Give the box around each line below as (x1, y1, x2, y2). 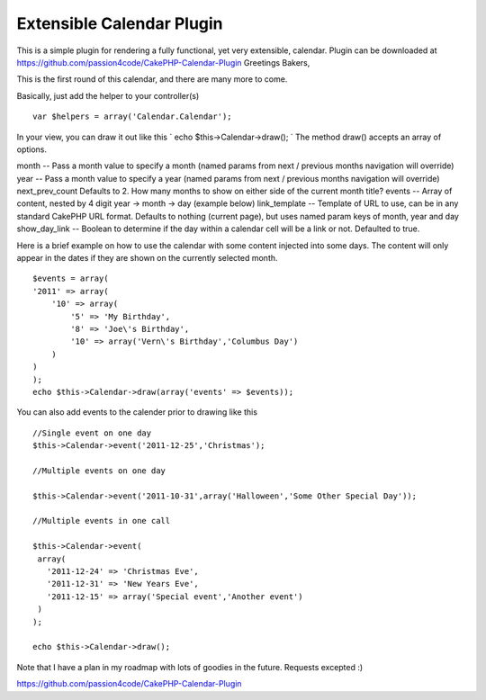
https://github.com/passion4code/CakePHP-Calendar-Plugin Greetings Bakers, (16, 57, 310, 67)
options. (16, 144, 48, 155)
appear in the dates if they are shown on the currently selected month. (16, 253, 278, 264)
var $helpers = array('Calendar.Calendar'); (32, 112, 233, 121)
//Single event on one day (32, 427, 152, 438)
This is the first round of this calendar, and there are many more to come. (16, 74, 288, 85)
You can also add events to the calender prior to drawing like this (16, 407, 258, 417)
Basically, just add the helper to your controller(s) (16, 90, 200, 101)
